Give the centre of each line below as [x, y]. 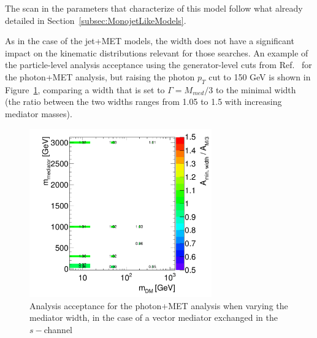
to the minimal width [256, 89]
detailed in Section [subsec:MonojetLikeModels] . [96, 20]
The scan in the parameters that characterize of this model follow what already [154, 8]
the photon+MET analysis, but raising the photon [100, 76]
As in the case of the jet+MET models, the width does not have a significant [150, 41]
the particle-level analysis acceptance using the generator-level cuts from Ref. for [158, 65]
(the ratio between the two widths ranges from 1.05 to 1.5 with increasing [143, 102]
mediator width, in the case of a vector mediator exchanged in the [154, 317]
